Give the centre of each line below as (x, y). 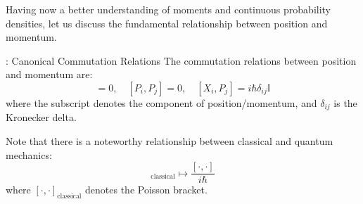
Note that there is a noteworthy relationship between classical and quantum (170, 141)
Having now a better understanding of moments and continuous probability (168, 9)
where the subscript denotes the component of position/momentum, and (161, 102)
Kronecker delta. (41, 117)
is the (345, 102)
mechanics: (29, 154)
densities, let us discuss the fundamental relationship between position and (167, 23)
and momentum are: (49, 74)
